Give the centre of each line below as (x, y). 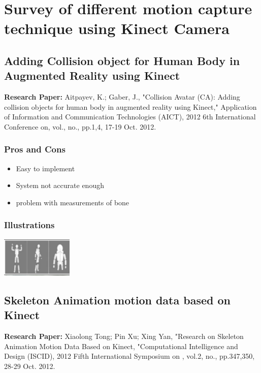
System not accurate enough (60, 185)
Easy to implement (45, 168)
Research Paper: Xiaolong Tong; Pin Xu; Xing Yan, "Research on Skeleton (124, 336)
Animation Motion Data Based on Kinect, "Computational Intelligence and (121, 346)
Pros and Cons (35, 149)
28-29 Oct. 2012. (30, 366)
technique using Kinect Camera (117, 28)
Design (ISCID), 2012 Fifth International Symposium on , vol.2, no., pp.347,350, (129, 356)
